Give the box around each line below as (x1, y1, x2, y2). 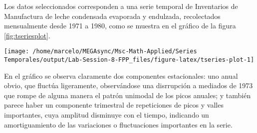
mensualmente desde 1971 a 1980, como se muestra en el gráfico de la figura (4, 20, 236, 31)
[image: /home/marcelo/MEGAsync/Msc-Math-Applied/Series (4, 48, 197, 55)
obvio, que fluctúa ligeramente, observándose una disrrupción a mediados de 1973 (4, 80, 253, 91)
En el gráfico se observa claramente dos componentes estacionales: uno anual (4, 70, 238, 81)
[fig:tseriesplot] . (4, 30, 50, 40)
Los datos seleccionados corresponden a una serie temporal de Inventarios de (4, 1, 238, 11)
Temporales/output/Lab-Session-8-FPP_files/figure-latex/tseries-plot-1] (4, 56, 255, 64)
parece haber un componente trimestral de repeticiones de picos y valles (4, 100, 224, 110)
